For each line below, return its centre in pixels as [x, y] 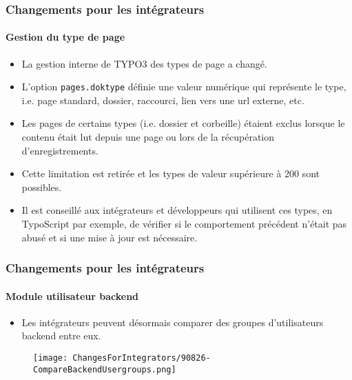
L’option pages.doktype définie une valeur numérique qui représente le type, [184, 87]
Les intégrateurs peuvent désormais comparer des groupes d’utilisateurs [173, 322]
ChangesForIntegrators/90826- [142, 358]
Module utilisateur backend [72, 296]
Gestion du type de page [65, 37]
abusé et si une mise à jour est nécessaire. [110, 237]
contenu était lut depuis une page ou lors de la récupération [148, 137]
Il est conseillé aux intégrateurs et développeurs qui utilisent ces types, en [177, 210]
